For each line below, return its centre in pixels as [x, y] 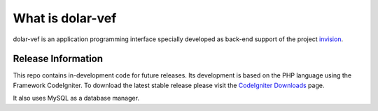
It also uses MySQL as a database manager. [76, 98]
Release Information [58, 59]
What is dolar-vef [65, 18]
